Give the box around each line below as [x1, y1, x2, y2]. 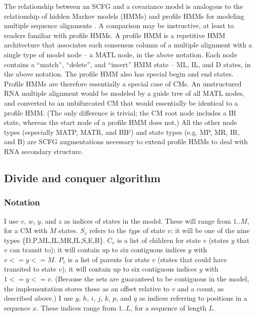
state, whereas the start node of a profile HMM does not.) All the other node [4, 117, 237, 127]
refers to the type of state [89, 225, 166, 236]
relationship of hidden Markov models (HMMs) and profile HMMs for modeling [4, 10, 245, 21]
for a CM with [4, 225, 47, 236]
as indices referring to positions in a [139, 293, 248, 303]
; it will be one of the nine [171, 225, 250, 236]
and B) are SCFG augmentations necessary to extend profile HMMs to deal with [4, 136, 248, 147]
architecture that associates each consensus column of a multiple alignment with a [4, 39, 252, 50]
